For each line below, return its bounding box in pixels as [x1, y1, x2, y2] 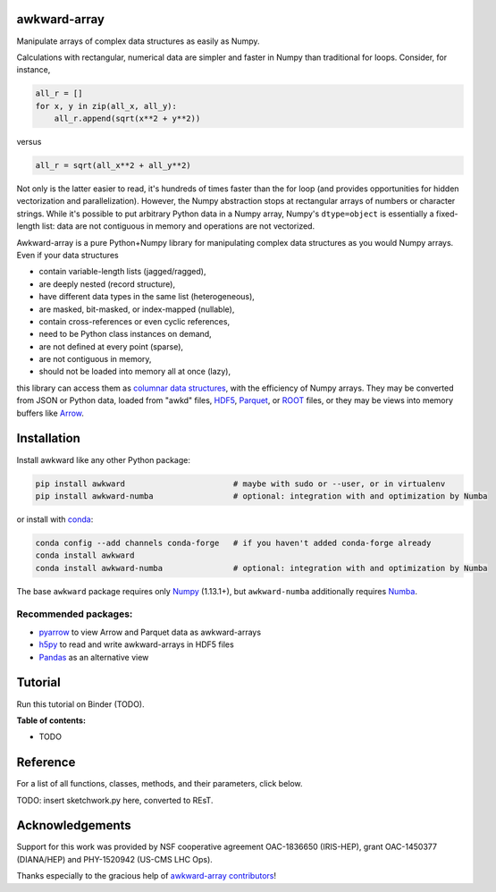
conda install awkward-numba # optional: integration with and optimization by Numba [35, 563, 488, 573]
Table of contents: [16, 715, 87, 726]
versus [16, 137, 42, 147]
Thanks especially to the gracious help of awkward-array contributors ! [16, 871, 277, 881]
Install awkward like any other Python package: [16, 454, 191, 465]
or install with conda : [16, 514, 94, 525]
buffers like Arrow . [16, 408, 85, 418]
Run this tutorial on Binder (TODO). [16, 698, 145, 710]
